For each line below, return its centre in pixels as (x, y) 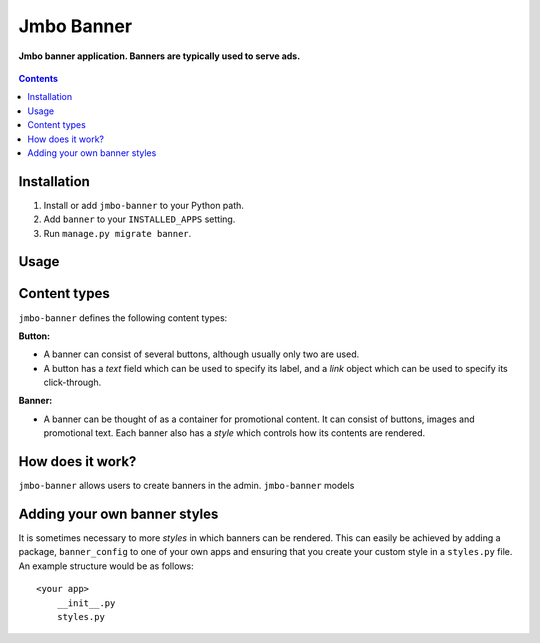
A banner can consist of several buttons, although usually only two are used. (201, 354)
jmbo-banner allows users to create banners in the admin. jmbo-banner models (186, 486)
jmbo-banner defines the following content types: (123, 317)
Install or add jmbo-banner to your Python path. (144, 205)
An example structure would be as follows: (106, 566)
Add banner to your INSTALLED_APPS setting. (139, 219)
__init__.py (86, 603)
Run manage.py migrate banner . (117, 233)
